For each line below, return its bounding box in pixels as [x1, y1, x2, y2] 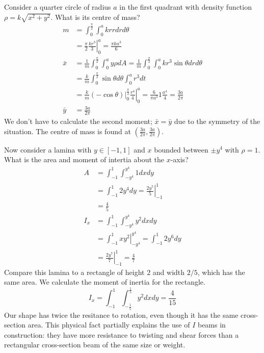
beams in [197, 319, 226, 330]
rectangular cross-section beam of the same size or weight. [4, 339, 186, 350]
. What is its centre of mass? [50, 11, 140, 22]
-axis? [170, 154, 189, 165]
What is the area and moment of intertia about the [4, 154, 164, 165]
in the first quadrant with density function [119, 2, 252, 12]
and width [152, 266, 185, 277]
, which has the [197, 266, 245, 277]
